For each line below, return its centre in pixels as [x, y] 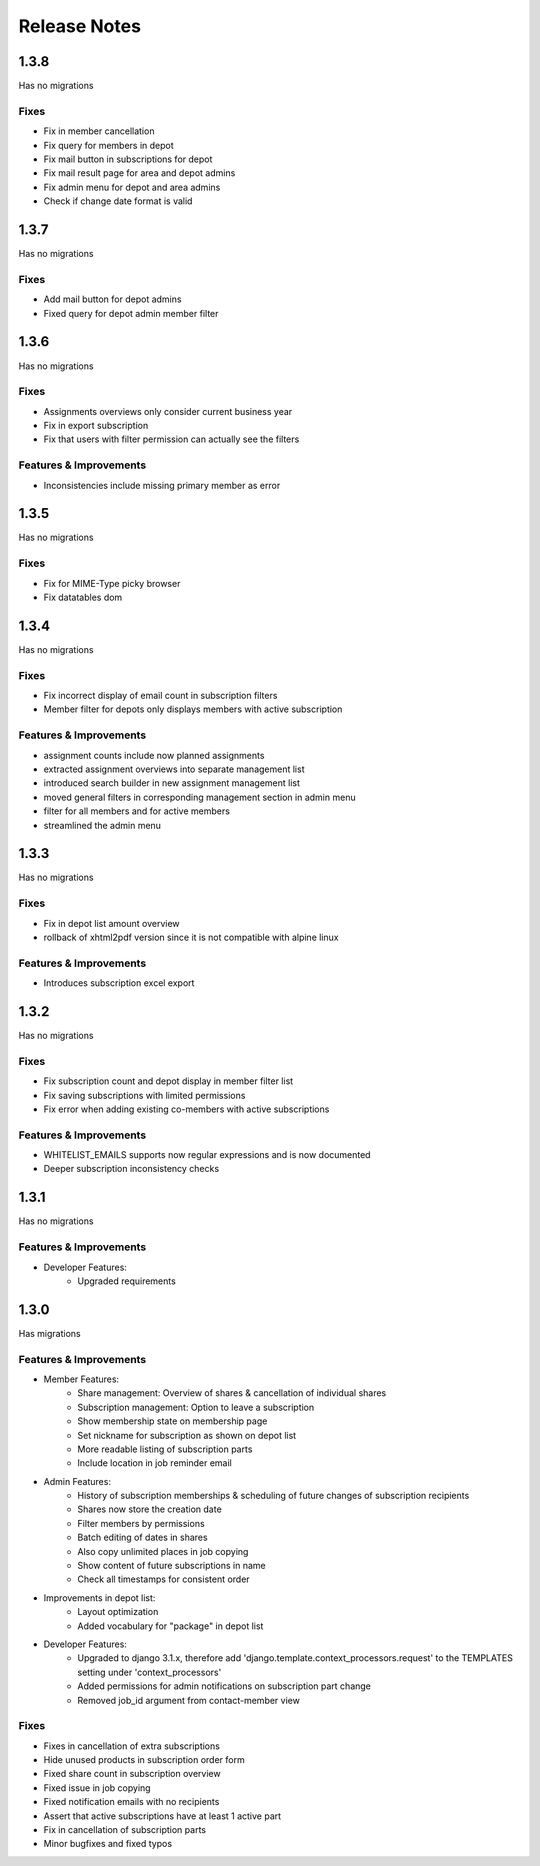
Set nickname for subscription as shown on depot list [187, 1435]
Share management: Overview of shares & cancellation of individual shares [232, 1393]
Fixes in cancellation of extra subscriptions [131, 1746]
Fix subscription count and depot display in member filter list [168, 1081]
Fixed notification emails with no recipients [131, 1802]
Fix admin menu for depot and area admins [132, 187]
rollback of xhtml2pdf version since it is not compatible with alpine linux [191, 937]
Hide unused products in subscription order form [144, 1760]
